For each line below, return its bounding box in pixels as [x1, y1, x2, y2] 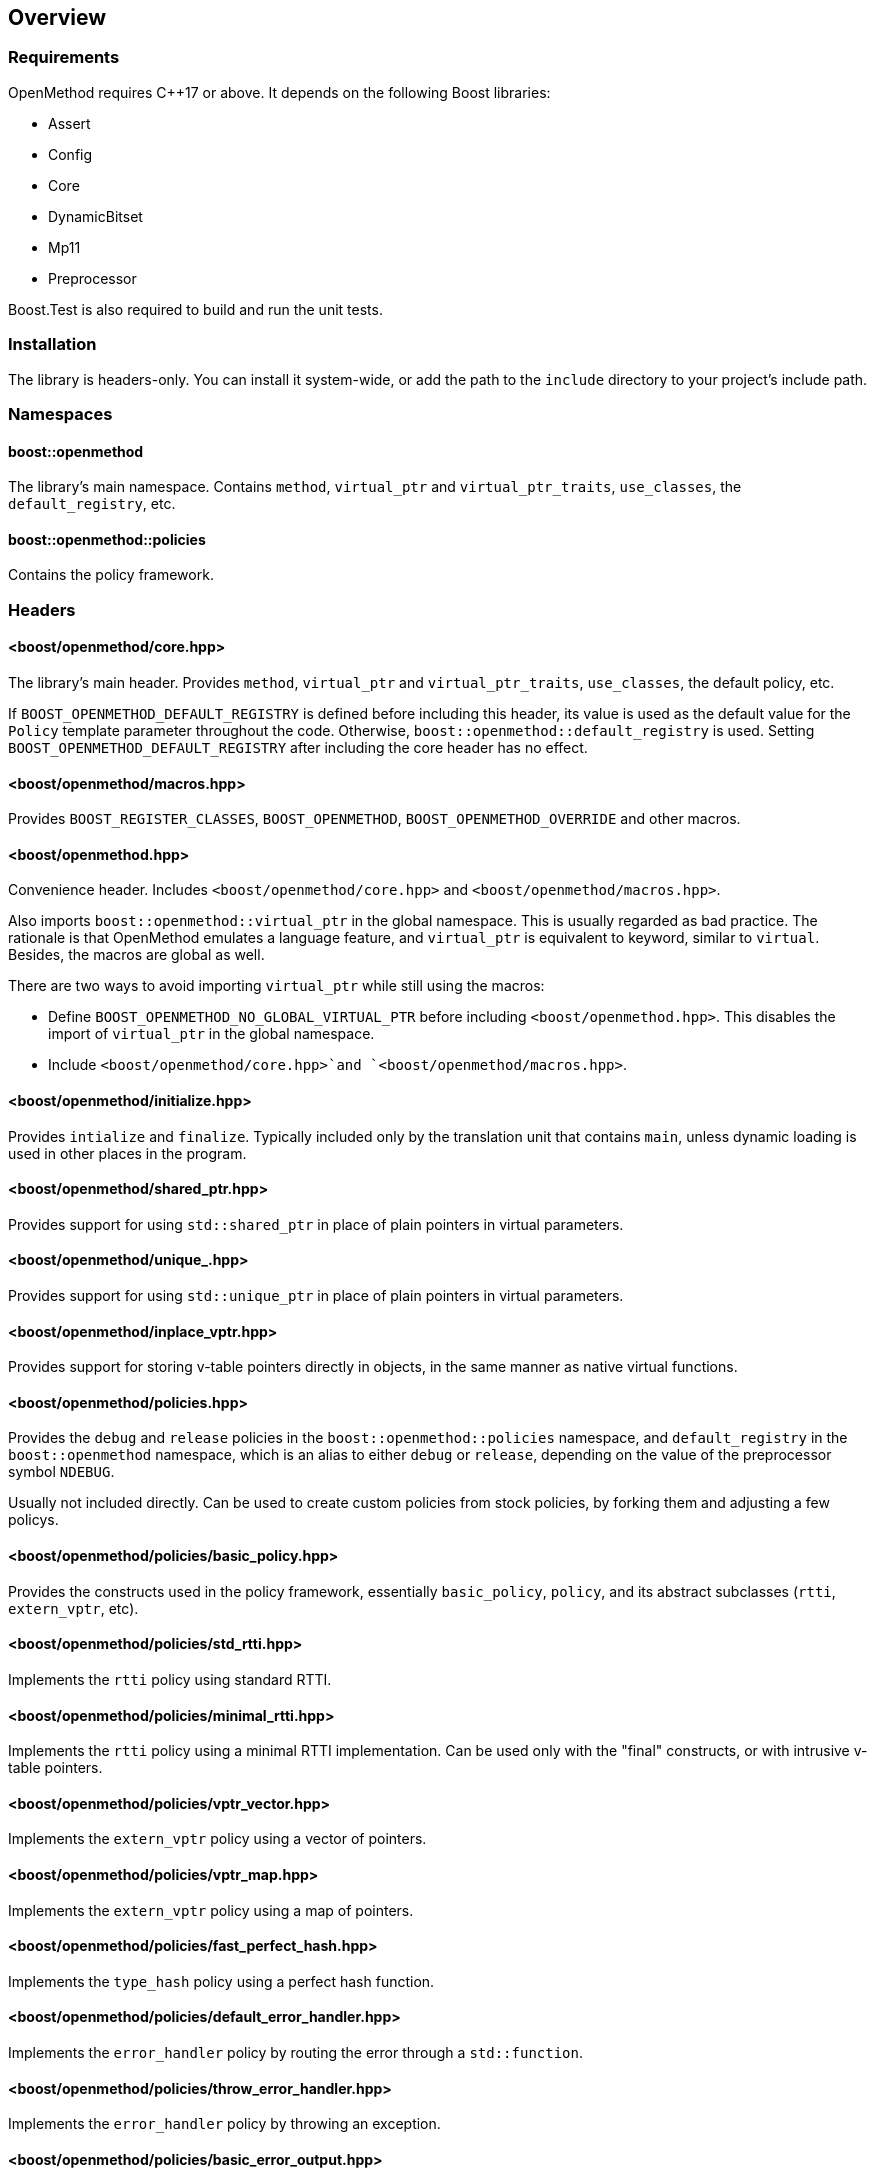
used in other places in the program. [8, 1144, 247, 1162]
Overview [8, 5, 107, 30]
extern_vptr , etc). [8, 1599, 139, 1617]
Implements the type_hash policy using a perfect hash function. [8, 1972, 435, 1990]
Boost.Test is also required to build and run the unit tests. [8, 300, 383, 318]
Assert [48, 114, 91, 132]
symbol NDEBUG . [8, 1463, 115, 1481]
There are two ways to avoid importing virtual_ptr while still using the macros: [8, 977, 545, 995]
